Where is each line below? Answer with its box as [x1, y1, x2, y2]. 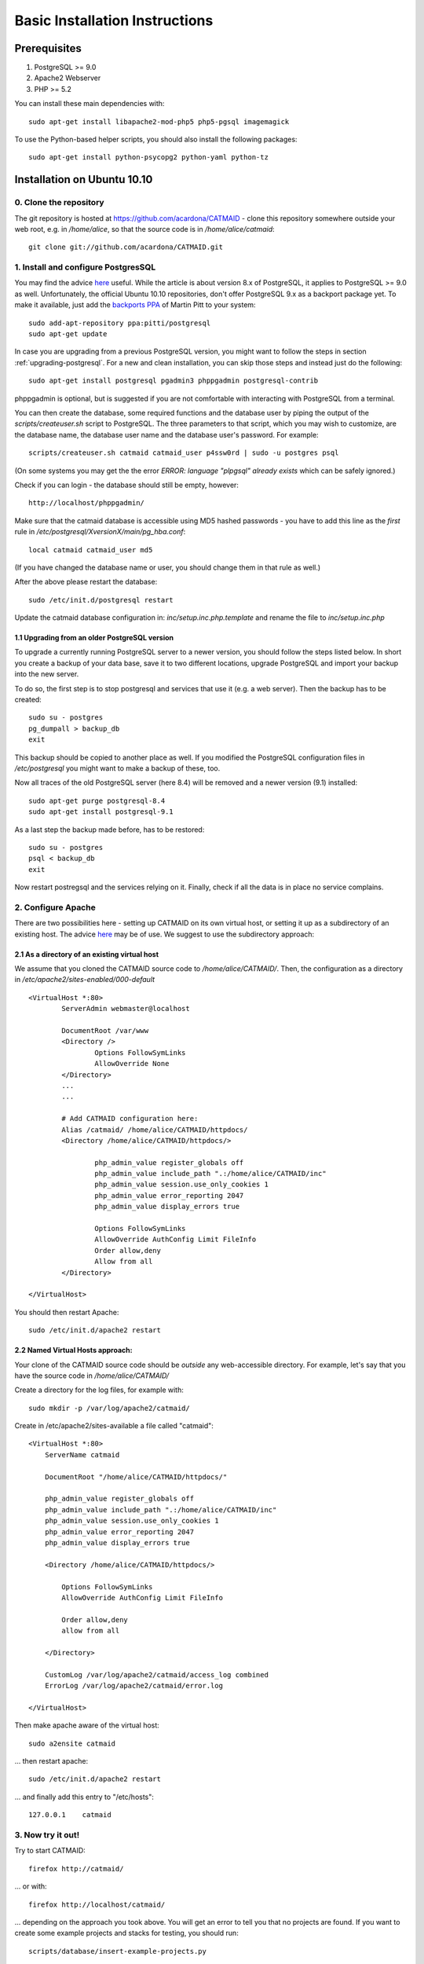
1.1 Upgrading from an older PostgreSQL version [14, 633, 174, 643]
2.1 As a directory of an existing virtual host [14, 949, 159, 958]
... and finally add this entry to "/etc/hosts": [14, 1792, 155, 1801]
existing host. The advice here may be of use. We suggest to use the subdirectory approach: [14, 929, 315, 939]
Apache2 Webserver [34, 73, 101, 82]
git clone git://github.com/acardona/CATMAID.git [28, 243, 224, 251]
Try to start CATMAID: [14, 1846, 86, 1856]
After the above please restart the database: [14, 577, 158, 587]
